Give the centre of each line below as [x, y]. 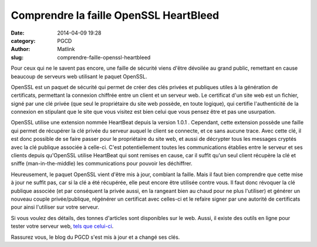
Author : [21, 49]
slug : [17, 57]
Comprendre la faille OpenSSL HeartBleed [115, 15]
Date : [18, 33]
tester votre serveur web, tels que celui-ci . [62, 226]
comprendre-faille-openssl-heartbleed [104, 57]
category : [23, 40]
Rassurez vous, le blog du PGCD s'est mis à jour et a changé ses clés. [95, 237]
